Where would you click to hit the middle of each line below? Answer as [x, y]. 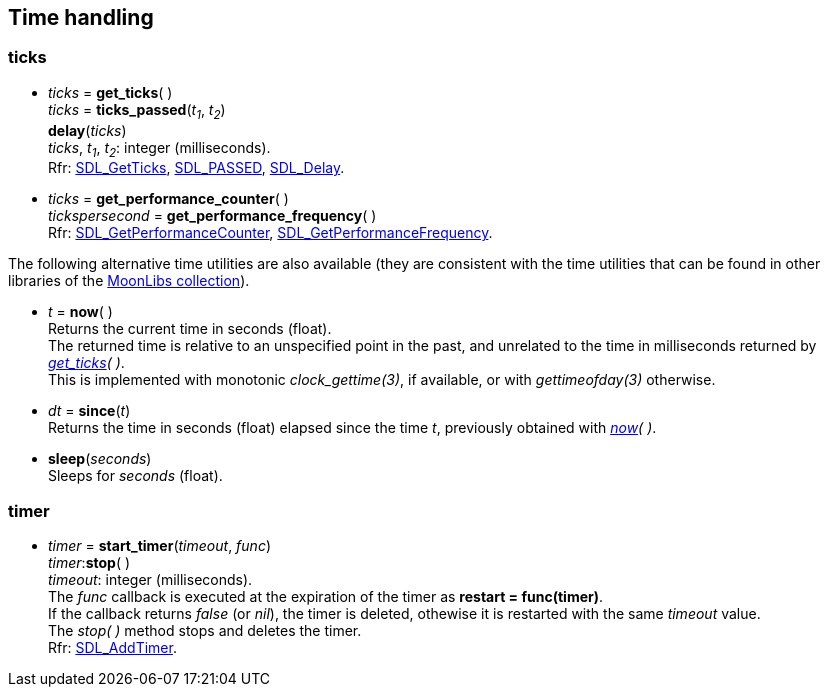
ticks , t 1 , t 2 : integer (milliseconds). [159, 149]
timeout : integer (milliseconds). [150, 580]
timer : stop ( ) [89, 563]
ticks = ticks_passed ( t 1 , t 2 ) [137, 111]
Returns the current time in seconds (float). [190, 329]
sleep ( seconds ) [100, 459]
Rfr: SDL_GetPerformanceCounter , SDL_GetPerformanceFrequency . [270, 233]
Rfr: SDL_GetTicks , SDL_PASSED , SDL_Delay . [196, 168]
